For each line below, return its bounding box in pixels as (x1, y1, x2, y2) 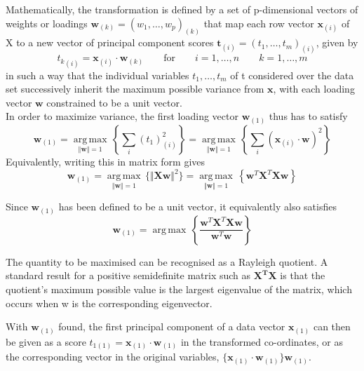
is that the (280, 268, 325, 283)
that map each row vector (203, 15, 314, 30)
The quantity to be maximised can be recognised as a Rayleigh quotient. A (6, 254, 328, 269)
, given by (316, 35, 358, 50)
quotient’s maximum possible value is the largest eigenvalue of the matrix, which (6, 281, 352, 296)
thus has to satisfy (269, 109, 348, 123)
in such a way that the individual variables (6, 67, 189, 82)
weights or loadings (6, 15, 88, 30)
